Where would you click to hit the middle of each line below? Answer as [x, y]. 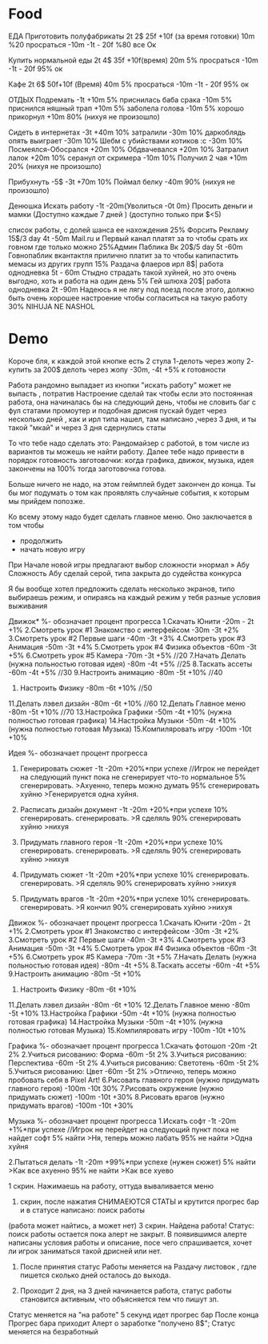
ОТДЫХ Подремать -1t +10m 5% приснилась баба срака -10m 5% [120, 99]
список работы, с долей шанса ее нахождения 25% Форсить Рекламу [129, 230]
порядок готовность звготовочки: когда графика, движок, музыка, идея [131, 460]
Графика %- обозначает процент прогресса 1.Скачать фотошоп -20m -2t [133, 1045]
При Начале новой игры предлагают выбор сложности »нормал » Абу [129, 565]
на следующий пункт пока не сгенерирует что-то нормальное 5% [133, 777]
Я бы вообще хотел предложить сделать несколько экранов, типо [122, 589]
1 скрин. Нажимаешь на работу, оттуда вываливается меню [111, 1185]
